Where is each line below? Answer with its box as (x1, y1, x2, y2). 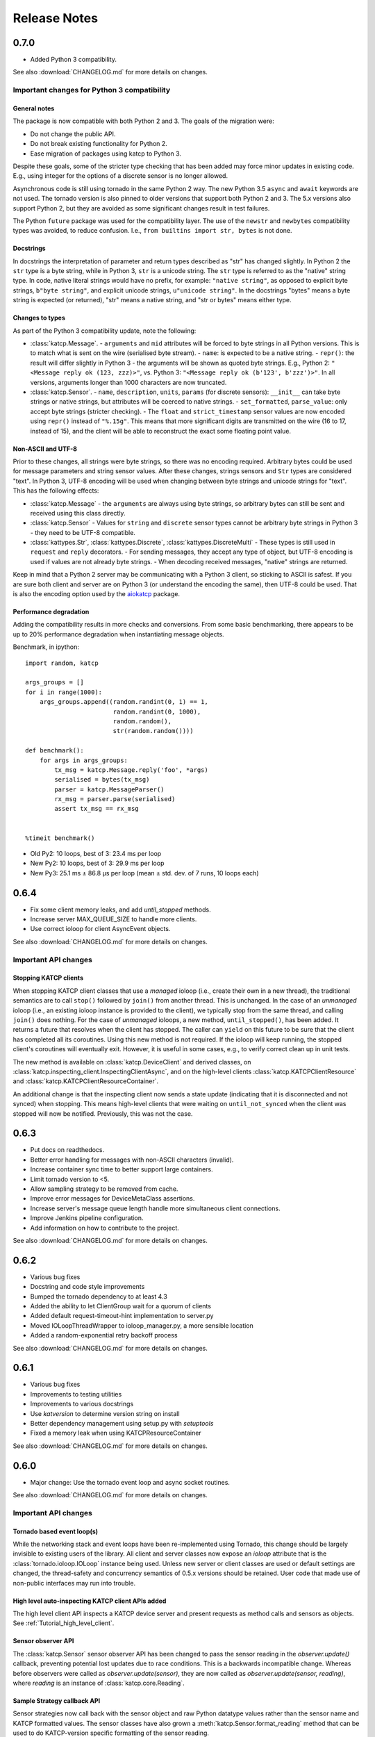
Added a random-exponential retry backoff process (30, 1331, 178, 1340)
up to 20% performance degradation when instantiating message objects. (12, 629, 225, 639)
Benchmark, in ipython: (12, 643, 80, 651)
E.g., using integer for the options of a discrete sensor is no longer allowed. (12, 172, 228, 180)
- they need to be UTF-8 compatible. (30, 528, 135, 536)
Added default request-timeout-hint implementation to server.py (30, 1312, 214, 1320)
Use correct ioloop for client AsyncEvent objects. (30, 925, 171, 933)
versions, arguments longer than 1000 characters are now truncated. (30, 378, 227, 386)
